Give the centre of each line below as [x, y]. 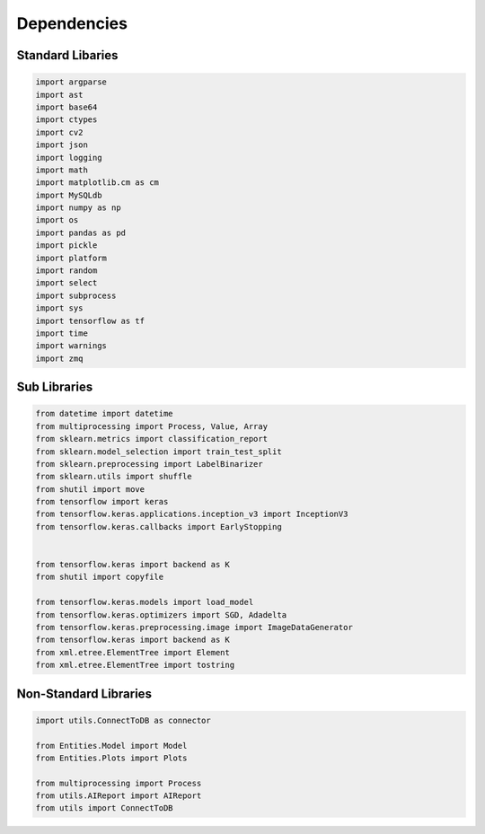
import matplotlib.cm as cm [97, 183]
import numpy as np [78, 208]
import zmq [59, 358]
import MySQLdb [69, 195]
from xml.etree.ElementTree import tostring [135, 665]
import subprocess [76, 295]
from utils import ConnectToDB [105, 808]
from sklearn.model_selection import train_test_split [159, 452]
